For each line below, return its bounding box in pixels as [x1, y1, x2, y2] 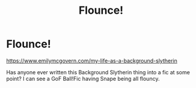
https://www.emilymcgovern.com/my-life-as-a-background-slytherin [6, 57, 177, 64]
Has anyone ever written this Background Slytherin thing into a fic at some [6, 68, 191, 75]
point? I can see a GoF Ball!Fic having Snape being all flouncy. [6, 75, 160, 82]
